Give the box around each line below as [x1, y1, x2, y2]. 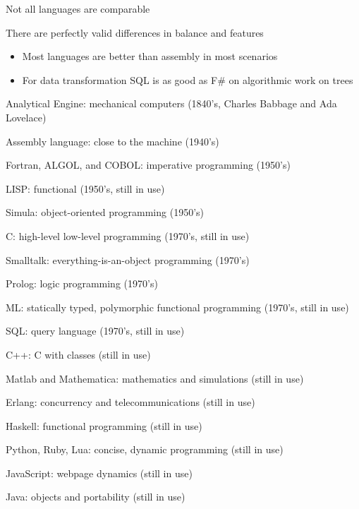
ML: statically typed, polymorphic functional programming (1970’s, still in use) [6, 299, 349, 314]
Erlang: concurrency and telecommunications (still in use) [6, 395, 255, 409]
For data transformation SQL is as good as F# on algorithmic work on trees [22, 72, 353, 87]
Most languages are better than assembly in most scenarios [22, 49, 278, 64]
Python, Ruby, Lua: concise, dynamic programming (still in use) [6, 442, 284, 457]
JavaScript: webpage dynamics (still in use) [6, 465, 193, 480]
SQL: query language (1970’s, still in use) [6, 323, 185, 338]
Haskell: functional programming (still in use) [6, 418, 202, 433]
